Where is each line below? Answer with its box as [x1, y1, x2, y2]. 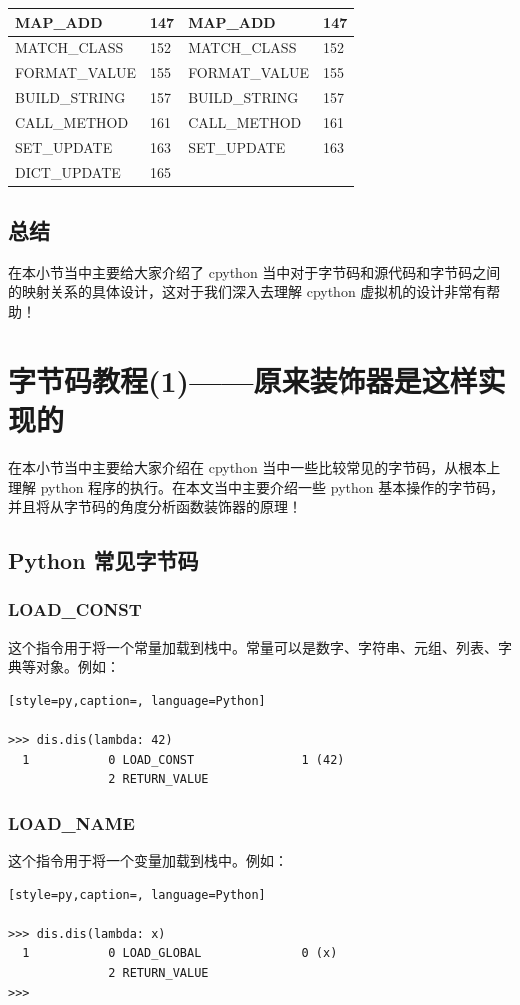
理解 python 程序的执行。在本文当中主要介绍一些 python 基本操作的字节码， [8, 476, 505, 497]
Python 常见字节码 [8, 545, 199, 576]
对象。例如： [35, 656, 120, 677]
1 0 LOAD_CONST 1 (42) [22, 752, 345, 767]
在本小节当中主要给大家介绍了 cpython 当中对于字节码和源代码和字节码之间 [8, 261, 501, 282]
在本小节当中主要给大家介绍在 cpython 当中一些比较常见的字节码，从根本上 [8, 456, 501, 477]
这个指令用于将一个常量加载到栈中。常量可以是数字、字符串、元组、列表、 [8, 636, 498, 657]
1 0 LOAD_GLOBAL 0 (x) [22, 946, 338, 961]
